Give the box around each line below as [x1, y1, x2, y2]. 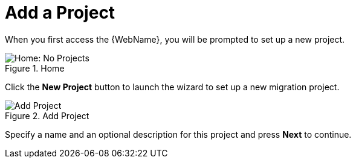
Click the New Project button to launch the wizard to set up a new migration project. [5, 81, 340, 92]
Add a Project [5, 2, 115, 23]
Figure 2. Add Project [5, 110, 89, 121]
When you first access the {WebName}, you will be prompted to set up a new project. [5, 34, 345, 45]
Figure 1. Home [5, 63, 65, 73]
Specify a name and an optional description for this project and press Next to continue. [5, 129, 352, 140]
